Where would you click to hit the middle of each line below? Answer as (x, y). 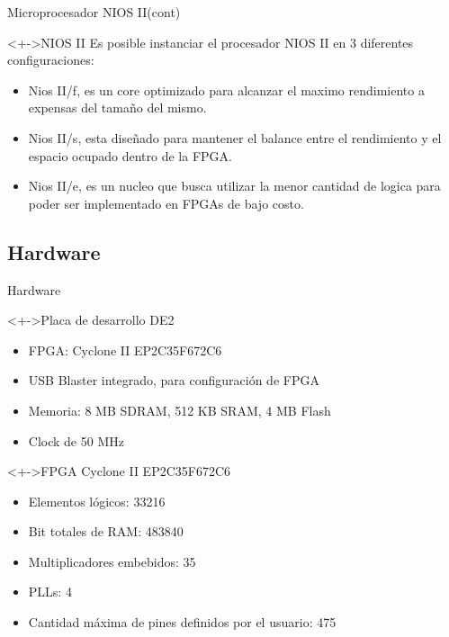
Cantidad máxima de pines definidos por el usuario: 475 (182, 622)
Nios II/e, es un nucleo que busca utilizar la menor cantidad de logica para (234, 186)
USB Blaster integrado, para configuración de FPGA (174, 380)
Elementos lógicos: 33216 (97, 501)
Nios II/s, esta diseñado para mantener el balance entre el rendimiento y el (235, 137)
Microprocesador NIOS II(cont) (94, 12)
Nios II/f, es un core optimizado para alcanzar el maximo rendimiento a (226, 90)
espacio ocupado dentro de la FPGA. (130, 155)
